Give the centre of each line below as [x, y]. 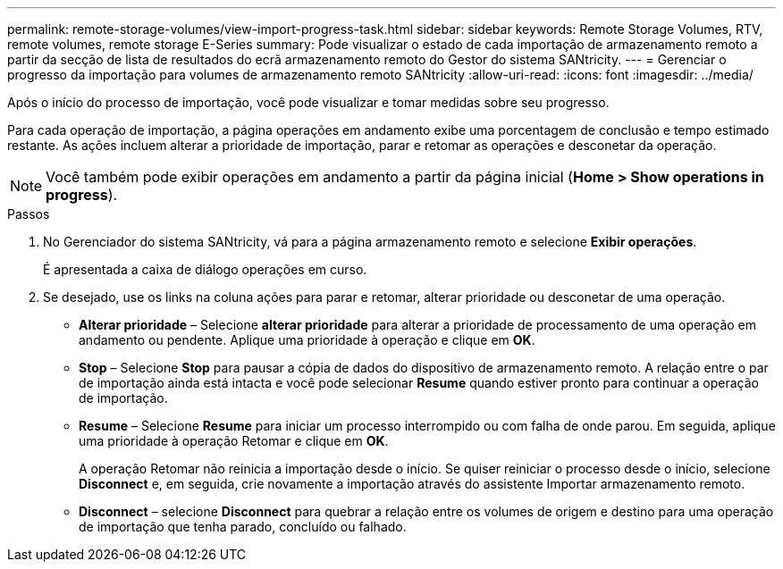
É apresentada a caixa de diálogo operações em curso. [205, 269]
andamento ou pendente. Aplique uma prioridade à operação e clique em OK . [307, 340]
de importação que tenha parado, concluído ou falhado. [243, 527]
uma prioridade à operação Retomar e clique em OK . [234, 441]
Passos [29, 214]
